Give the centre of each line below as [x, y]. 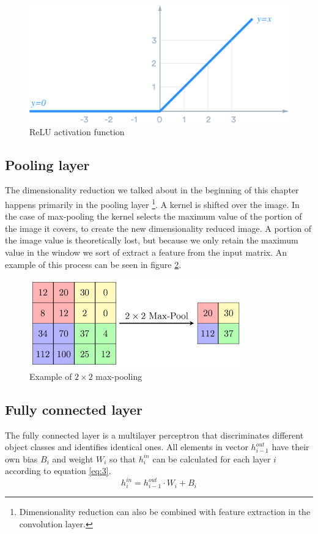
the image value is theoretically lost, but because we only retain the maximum [152, 240]
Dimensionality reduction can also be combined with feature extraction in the [165, 512]
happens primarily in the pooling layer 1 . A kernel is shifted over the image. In [152, 203]
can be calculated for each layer [212, 458]
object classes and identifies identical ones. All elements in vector [127, 447]
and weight [73, 458]
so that [123, 458]
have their [290, 447]
